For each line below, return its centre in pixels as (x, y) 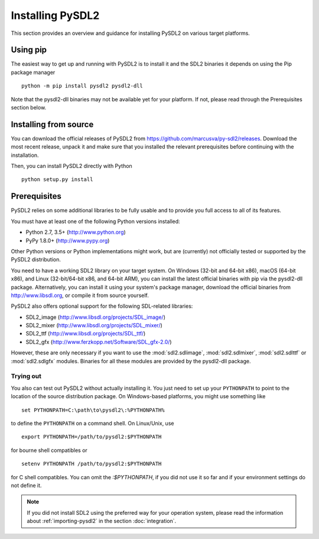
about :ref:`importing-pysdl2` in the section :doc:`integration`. (102, 521)
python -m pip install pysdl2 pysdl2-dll (82, 86)
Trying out (26, 376)
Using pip (29, 50)
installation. (25, 155)
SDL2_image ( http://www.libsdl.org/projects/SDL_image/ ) (95, 317)
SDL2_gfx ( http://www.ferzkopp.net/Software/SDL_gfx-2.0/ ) (99, 342)
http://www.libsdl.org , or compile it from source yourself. (80, 295)
